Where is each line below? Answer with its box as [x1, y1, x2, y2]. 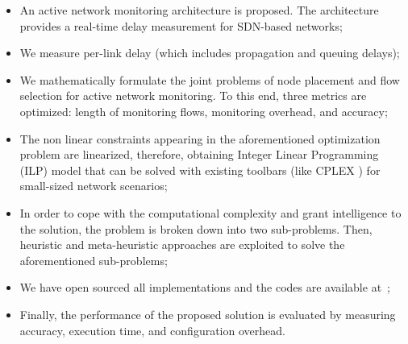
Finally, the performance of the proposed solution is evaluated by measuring [19, 305, 396, 322]
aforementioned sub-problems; [19, 251, 168, 268]
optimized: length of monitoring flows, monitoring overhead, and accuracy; [19, 102, 388, 119]
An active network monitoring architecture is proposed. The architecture [19, 2, 379, 18]
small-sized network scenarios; [19, 177, 168, 194]
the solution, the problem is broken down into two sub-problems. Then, [19, 220, 373, 237]
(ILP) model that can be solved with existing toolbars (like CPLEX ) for [19, 161, 381, 178]
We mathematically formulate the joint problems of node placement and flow [19, 71, 400, 88]
